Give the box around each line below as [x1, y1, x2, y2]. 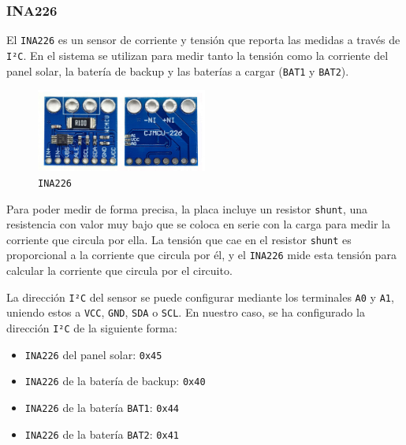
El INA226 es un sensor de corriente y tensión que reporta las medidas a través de [6, 32, 400, 48]
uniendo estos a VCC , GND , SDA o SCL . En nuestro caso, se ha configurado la [6, 304, 365, 321]
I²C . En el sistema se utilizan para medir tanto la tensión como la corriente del [6, 46, 389, 63]
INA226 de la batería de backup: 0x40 [24, 373, 206, 389]
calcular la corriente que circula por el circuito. [6, 262, 233, 279]
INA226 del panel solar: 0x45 [24, 346, 162, 362]
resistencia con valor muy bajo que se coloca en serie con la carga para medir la [6, 216, 390, 232]
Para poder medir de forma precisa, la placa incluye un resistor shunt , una [6, 200, 368, 217]
